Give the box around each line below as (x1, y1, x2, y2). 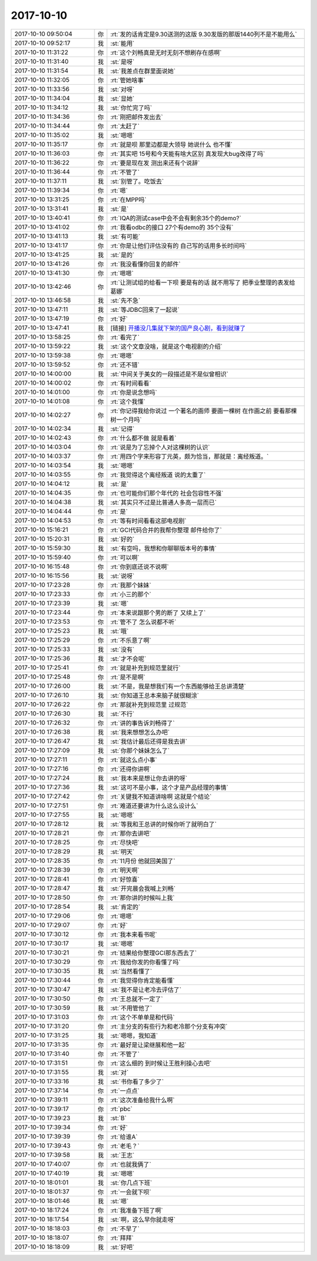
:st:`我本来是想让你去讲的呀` (110, 774, 188, 782)
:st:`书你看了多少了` (110, 1077, 164, 1086)
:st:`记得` (110, 424, 135, 432)
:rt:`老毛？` (110, 1142, 140, 1150)
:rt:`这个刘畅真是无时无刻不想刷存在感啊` (110, 48, 222, 56)
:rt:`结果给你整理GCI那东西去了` (110, 949, 197, 957)
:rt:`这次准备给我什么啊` (110, 1096, 175, 1104)
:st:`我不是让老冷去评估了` (110, 986, 182, 994)
